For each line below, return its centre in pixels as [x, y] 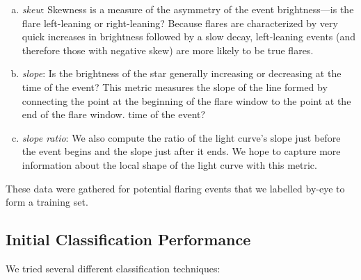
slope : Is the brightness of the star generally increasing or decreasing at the [182, 73]
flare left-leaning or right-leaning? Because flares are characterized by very [180, 23]
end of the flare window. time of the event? [114, 114]
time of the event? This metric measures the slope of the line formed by [175, 87]
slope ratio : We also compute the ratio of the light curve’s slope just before [181, 137]
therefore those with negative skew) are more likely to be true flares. [168, 50]
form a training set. [47, 202]
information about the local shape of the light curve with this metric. [169, 164]
